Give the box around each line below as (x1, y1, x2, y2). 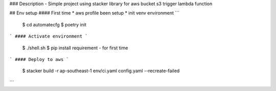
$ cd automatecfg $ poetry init (22, 21, 86, 27)
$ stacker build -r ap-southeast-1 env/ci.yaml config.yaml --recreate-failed (22, 68, 180, 74)
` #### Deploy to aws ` (9, 56, 69, 62)
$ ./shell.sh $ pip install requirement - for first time (22, 45, 128, 51)
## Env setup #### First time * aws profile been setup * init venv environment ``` (9, 10, 180, 16)
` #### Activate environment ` (9, 34, 88, 39)
